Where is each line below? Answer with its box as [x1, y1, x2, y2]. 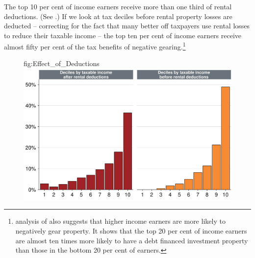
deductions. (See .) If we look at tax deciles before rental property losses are [4, 11, 232, 21]
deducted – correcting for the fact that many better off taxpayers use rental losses [4, 21, 250, 31]
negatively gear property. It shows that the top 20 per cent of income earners [15, 225, 247, 235]
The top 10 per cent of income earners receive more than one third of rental [4, 1, 232, 11]
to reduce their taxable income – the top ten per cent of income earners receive [4, 30, 242, 40]
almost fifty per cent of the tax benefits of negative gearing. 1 [4, 40, 186, 52]
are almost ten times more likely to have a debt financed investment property [15, 235, 248, 245]
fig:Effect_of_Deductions [24, 58, 100, 68]
